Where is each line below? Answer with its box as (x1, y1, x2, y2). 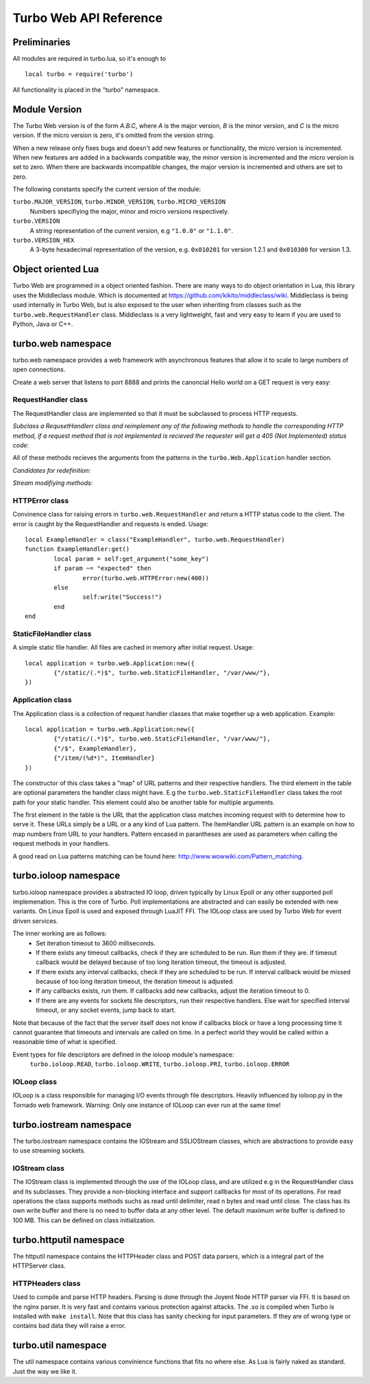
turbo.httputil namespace (12, 1234, 125, 1246)
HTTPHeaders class (12, 1278, 81, 1288)
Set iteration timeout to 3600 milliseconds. (36, 939, 156, 947)
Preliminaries (12, 36, 71, 48)
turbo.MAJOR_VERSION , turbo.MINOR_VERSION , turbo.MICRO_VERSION (12, 197, 226, 206)
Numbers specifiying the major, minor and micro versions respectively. (29, 207, 230, 215)
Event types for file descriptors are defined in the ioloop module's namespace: (12, 1050, 234, 1059)
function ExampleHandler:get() (25, 545, 130, 553)
